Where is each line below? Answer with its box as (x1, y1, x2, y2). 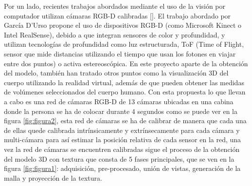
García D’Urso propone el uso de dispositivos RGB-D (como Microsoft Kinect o (4, 20, 242, 30)
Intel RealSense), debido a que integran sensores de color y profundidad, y (4, 29, 225, 39)
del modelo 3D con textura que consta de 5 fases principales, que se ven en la (4, 153, 234, 164)
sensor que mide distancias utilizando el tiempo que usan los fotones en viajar (4, 48, 236, 58)
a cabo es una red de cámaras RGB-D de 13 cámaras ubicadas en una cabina (4, 96, 234, 106)
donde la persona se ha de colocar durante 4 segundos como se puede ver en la (4, 106, 237, 116)
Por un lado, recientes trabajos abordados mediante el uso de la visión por (4, 1, 226, 11)
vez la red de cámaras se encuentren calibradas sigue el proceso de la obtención (4, 144, 240, 154)
